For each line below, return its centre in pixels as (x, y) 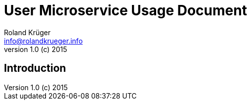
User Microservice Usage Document (125, 10)
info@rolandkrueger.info (43, 41)
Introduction (35, 68)
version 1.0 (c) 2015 (36, 49)
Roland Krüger (27, 32)
